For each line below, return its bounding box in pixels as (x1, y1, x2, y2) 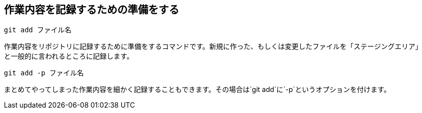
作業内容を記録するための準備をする (4, 3, 179, 16)
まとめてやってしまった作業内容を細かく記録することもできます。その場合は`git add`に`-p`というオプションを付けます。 (4, 85, 391, 94)
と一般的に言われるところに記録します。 (4, 52, 133, 61)
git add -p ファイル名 (4, 69, 84, 77)
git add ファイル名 (4, 26, 72, 34)
